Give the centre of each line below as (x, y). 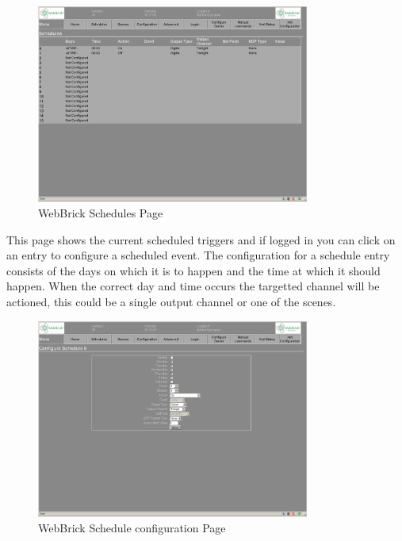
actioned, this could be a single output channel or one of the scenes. (171, 301)
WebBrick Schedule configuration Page (132, 527)
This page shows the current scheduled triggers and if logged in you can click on (201, 239)
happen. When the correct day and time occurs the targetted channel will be (193, 286)
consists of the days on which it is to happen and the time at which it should (193, 270)
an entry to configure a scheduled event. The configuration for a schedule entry (198, 255)
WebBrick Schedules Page (101, 213)
